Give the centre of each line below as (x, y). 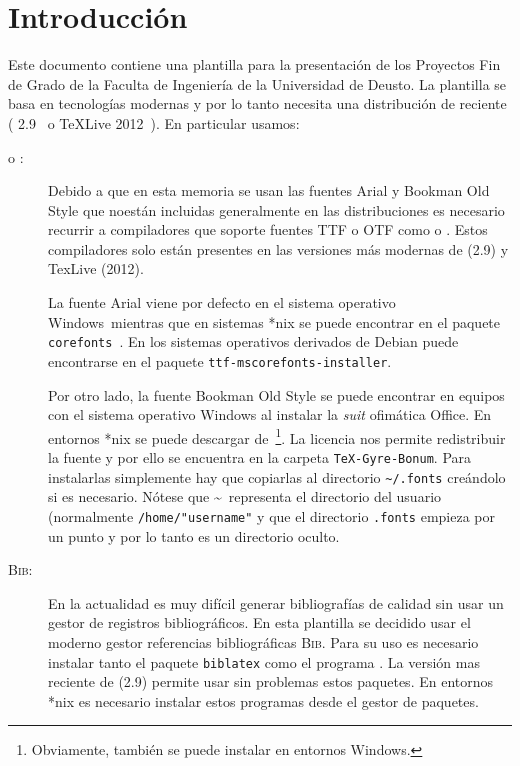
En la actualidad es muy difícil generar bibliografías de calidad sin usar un (276, 602)
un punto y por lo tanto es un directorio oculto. (194, 535)
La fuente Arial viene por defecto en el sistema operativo (222, 302)
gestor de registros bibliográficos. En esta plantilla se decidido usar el (259, 622)
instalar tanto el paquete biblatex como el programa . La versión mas (264, 661)
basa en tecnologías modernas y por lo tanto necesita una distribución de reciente (257, 103)
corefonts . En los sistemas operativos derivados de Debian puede (253, 341)
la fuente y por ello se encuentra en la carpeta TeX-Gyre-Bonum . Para (260, 457)
